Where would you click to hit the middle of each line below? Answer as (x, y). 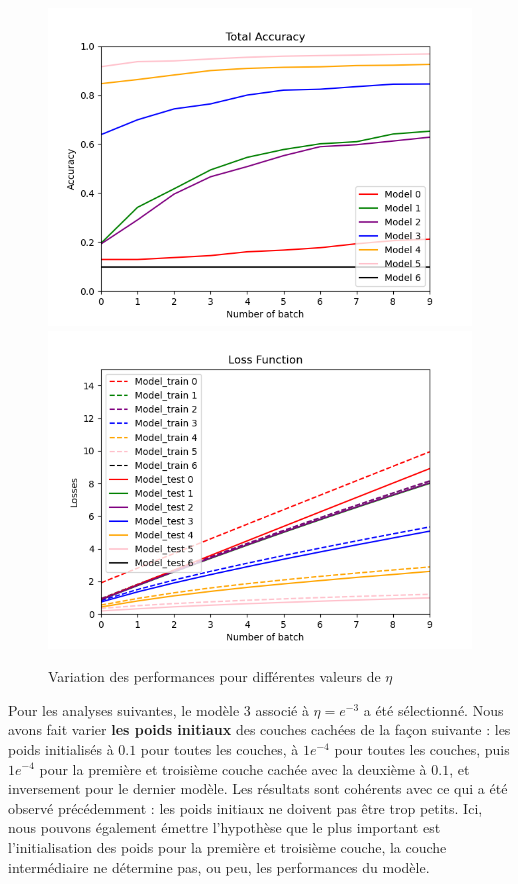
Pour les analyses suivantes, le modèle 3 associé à (158, 709)
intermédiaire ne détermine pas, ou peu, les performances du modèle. (219, 866)
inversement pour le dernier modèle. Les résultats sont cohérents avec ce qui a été (258, 788)
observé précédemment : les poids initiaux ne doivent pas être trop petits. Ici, (245, 807)
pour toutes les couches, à (219, 748)
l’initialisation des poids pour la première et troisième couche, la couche (227, 846)
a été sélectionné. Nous (433, 709)
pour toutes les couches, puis (422, 748)
